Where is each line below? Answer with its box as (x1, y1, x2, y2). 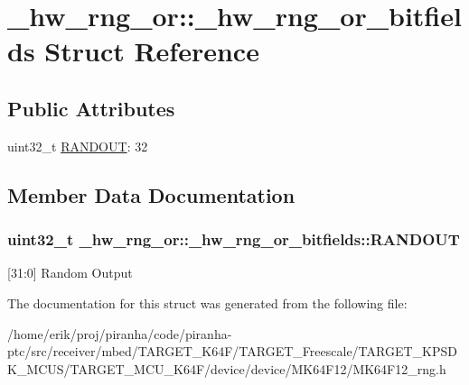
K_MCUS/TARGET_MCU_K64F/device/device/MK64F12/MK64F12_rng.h (7, 359, 446, 378)
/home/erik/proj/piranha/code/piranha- (7, 324, 232, 343)
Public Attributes (7, 94, 175, 122)
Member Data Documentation (7, 180, 295, 208)
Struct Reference (44, 32, 259, 69)
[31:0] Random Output (7, 263, 133, 282)
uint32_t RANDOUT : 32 (7, 136, 148, 155)
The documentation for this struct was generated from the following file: (7, 293, 408, 312)
